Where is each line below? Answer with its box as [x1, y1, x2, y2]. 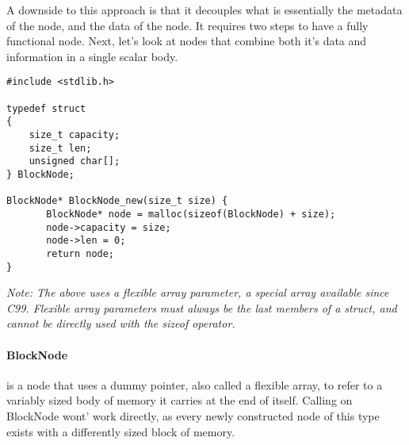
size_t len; [29, 142, 92, 154]
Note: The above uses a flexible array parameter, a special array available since [6, 284, 389, 301]
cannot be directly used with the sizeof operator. [6, 315, 235, 332]
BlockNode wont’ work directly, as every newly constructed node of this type [6, 407, 380, 424]
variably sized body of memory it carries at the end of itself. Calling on [6, 392, 353, 409]
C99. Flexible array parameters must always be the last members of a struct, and [6, 299, 397, 316]
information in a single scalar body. [6, 48, 178, 64]
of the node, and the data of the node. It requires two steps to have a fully [6, 17, 369, 33]
